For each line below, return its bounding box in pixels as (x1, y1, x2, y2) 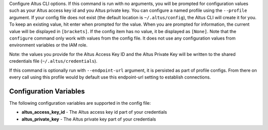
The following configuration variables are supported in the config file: (9, 100, 151, 106)
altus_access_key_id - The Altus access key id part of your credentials (21, 109, 167, 115)
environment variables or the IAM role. (9, 42, 88, 48)
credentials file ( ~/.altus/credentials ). (9, 58, 98, 64)
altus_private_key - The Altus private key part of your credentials (21, 116, 156, 122)
